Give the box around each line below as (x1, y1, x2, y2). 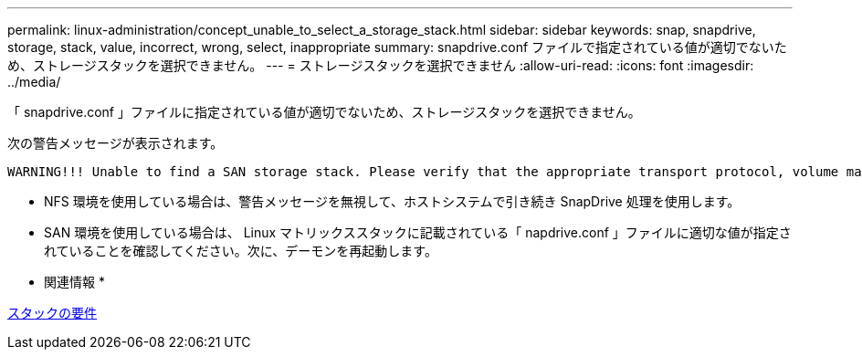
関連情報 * (44, 274, 105, 289)
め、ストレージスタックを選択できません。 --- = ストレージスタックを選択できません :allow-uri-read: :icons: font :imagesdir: (7, 58, 754, 73)
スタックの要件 (7, 305, 97, 320)
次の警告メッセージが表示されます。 (7, 135, 224, 151)
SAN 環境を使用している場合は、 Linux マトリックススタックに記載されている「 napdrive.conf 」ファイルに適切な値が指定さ (44, 225, 792, 240)
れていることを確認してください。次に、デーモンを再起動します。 (44, 243, 437, 258)
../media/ (7, 74, 61, 89)
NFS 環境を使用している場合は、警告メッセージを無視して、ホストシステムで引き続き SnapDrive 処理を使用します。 (44, 194, 741, 209)
